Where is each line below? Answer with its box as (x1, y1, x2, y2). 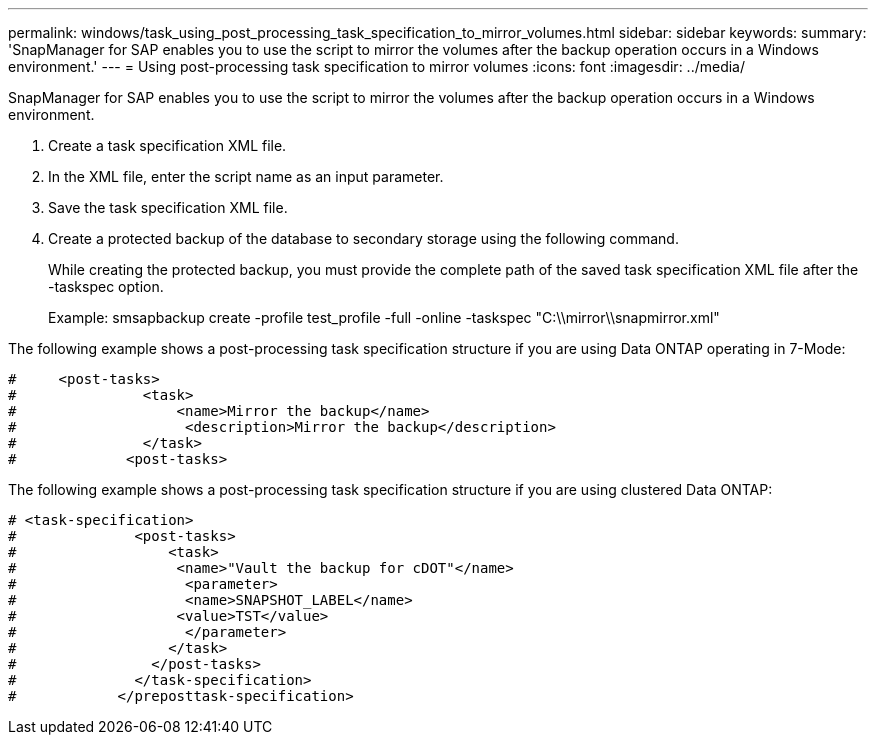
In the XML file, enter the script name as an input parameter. (48, 168, 444, 185)
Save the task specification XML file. (48, 199, 288, 216)
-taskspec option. (48, 278, 164, 295)
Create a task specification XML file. (48, 137, 287, 154)
